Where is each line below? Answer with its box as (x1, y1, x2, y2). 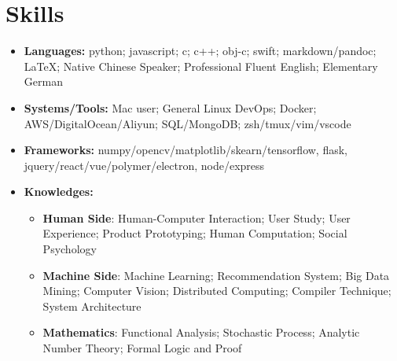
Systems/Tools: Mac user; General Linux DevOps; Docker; (24, 99, 317, 116)
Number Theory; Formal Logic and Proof (42, 340, 242, 356)
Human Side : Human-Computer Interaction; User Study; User (42, 209, 351, 226)
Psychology (42, 241, 97, 257)
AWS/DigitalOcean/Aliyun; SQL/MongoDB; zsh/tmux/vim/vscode (24, 115, 351, 131)
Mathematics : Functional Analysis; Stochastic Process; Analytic (42, 324, 360, 341)
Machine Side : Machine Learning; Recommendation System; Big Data (42, 267, 390, 283)
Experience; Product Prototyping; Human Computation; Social (42, 225, 347, 241)
